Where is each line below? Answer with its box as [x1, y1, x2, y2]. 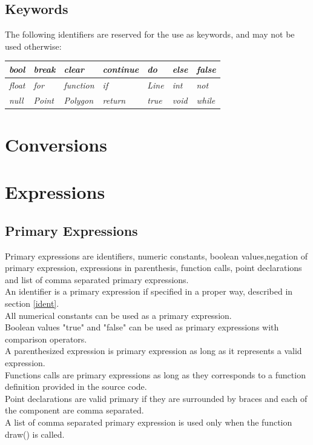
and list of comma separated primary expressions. [5, 273, 189, 286]
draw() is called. [5, 427, 65, 440]
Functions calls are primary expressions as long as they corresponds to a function [5, 368, 306, 381]
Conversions [5, 132, 107, 156]
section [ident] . [5, 297, 59, 309]
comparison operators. [5, 332, 87, 345]
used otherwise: [5, 39, 62, 52]
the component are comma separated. [5, 404, 144, 417]
